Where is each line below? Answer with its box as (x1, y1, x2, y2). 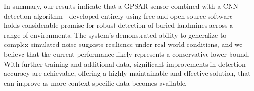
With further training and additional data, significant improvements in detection (4, 58, 246, 68)
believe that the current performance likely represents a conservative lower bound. (4, 48, 250, 59)
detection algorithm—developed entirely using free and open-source (4, 10, 206, 21)
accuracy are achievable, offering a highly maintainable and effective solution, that (4, 68, 251, 78)
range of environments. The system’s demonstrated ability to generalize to (4, 29, 227, 40)
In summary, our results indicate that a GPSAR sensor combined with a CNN (4, 1, 238, 11)
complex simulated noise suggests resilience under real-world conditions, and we (4, 39, 243, 49)
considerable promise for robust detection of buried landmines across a (22, 20, 233, 30)
